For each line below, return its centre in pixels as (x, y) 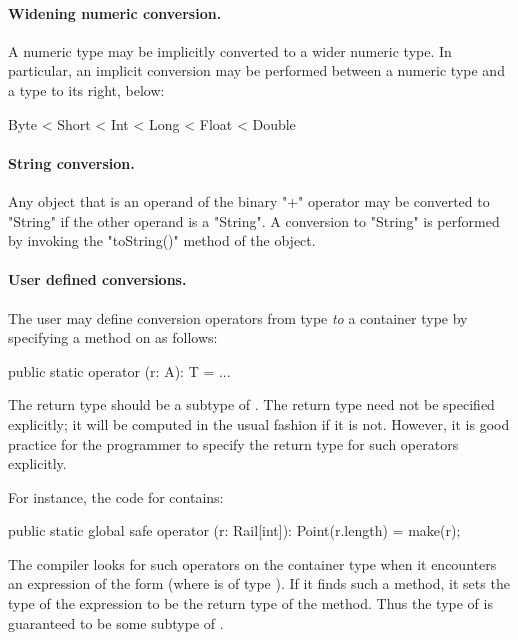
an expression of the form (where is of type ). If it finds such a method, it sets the (259, 583)
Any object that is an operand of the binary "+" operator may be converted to (249, 200)
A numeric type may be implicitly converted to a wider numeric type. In (230, 50)
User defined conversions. (97, 279)
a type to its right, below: (86, 89)
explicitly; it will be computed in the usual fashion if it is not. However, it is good (259, 423)
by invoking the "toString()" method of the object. (162, 240)
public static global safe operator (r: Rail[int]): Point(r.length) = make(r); (234, 530)
